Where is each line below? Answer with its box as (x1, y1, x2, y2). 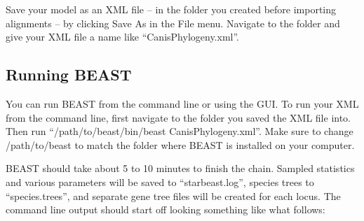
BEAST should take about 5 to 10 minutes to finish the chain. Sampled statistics (6, 161, 355, 176)
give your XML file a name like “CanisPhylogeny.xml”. (6, 29, 240, 44)
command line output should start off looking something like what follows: (6, 202, 325, 217)
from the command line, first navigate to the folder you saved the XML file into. (6, 110, 351, 124)
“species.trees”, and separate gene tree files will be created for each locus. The (6, 188, 341, 203)
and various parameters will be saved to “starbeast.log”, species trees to (6, 174, 314, 189)
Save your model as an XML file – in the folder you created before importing (6, 2, 337, 16)
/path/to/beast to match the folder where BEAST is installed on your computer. (6, 137, 355, 152)
